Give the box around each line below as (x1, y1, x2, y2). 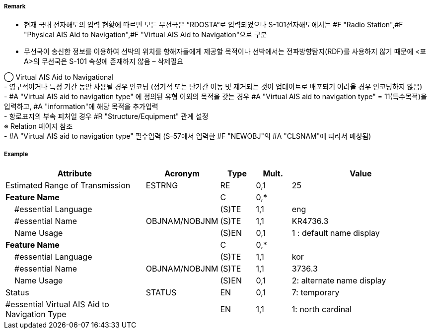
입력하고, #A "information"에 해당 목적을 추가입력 (4, 102, 158, 111)
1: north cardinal (291, 304, 352, 315)
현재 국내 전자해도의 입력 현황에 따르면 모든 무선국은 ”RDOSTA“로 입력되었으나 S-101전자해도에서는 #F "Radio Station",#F (24, 20, 403, 29)
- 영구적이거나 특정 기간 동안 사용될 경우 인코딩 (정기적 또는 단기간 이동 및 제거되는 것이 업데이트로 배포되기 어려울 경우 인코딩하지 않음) (4, 82, 423, 91)
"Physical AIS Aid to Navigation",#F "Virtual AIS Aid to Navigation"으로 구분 (24, 30, 267, 39)
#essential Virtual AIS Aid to (5, 299, 109, 310)
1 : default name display (291, 228, 380, 238)
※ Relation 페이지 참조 (4, 122, 73, 131)
